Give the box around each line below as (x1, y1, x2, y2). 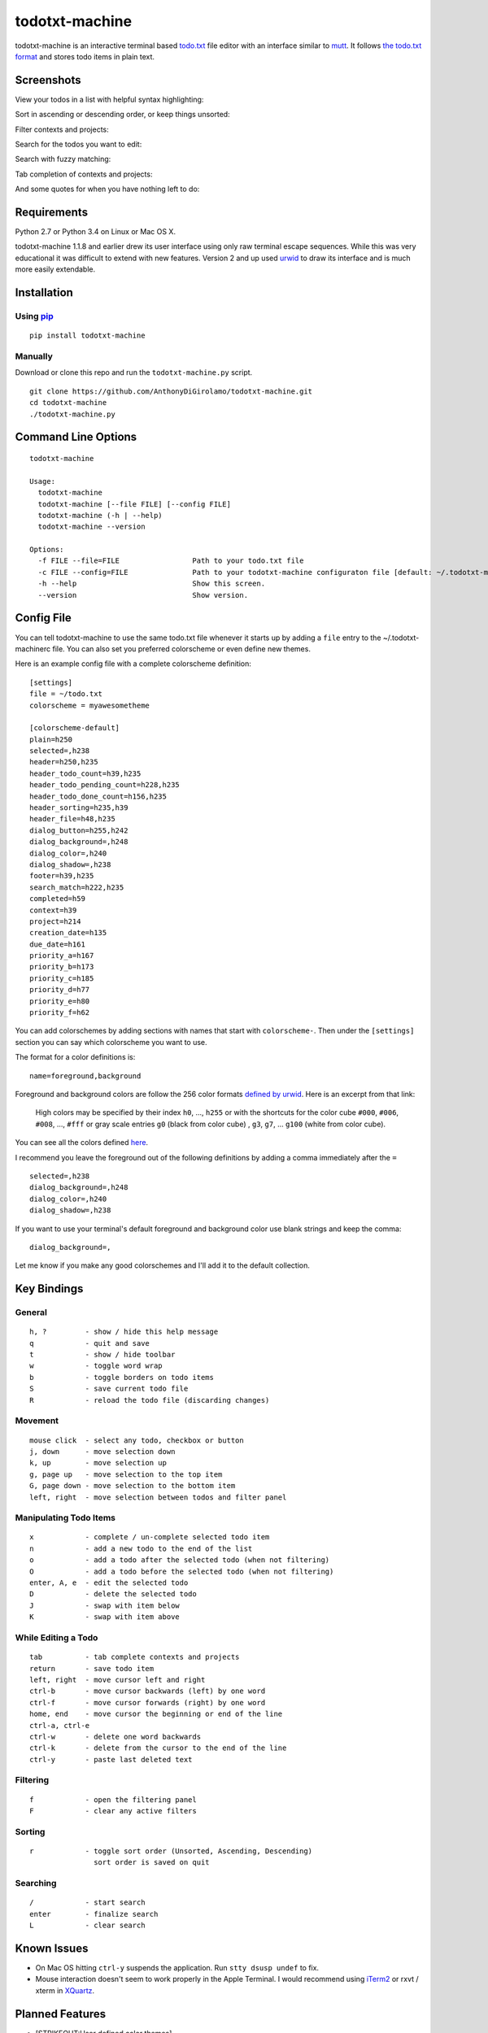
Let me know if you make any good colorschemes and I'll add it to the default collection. (15, 1260, 311, 1270)
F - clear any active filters (29, 1806, 197, 1816)
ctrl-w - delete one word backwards (29, 1732, 202, 1741)
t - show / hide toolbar (29, 1350, 176, 1360)
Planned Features (15, 2007, 107, 2021)
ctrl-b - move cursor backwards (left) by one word (29, 1687, 266, 1696)
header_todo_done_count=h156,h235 (29, 791, 167, 801)
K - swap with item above (29, 1613, 181, 1622)
